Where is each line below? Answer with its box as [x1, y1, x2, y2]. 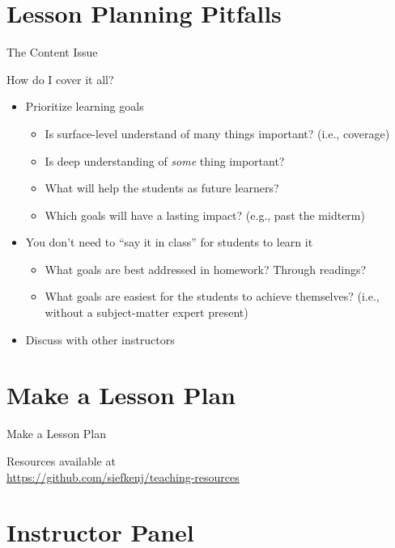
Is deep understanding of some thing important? [45, 152, 285, 169]
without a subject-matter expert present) [45, 304, 248, 321]
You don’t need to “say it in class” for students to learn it [25, 234, 313, 251]
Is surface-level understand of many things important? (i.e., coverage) [45, 124, 390, 141]
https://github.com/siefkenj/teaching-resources [6, 468, 240, 485]
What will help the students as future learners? [45, 179, 279, 196]
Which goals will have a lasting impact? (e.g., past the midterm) [45, 206, 365, 223]
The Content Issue [6, 44, 98, 61]
